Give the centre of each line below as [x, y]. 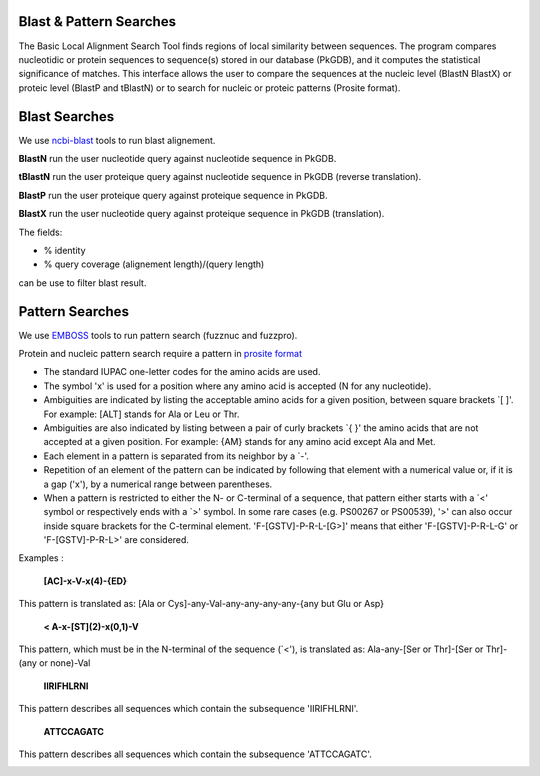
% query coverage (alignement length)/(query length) [154, 264]
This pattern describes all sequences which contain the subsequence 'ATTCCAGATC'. [195, 754]
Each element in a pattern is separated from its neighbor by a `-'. [176, 456]
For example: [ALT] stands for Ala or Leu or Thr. [141, 414]
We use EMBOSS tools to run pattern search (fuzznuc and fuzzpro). [158, 335]
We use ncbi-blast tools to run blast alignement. [117, 140]
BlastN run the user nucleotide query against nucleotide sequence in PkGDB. [177, 158]
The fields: [40, 232]
